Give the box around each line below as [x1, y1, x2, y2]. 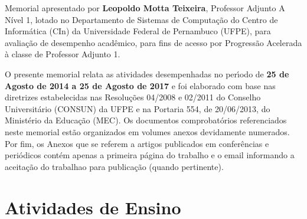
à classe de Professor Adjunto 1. [5, 48, 120, 60]
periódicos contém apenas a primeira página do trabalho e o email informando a [5, 149, 295, 161]
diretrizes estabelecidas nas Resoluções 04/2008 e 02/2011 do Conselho [5, 91, 261, 103]
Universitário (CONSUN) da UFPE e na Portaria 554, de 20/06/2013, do [5, 102, 270, 115]
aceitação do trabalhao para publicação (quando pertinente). [5, 160, 224, 172]
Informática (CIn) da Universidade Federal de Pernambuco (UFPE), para [5, 25, 271, 37]
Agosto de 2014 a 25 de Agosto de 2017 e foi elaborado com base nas [5, 79, 276, 91]
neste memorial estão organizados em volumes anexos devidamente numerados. [5, 125, 290, 138]
